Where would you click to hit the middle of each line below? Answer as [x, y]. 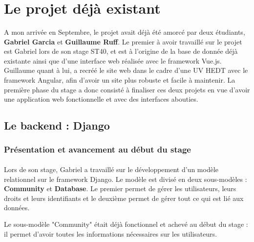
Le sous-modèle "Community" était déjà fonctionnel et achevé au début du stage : [126, 224]
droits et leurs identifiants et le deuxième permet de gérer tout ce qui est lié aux [124, 198]
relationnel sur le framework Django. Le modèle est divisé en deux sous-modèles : [126, 179]
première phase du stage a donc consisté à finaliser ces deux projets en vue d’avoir [127, 89]
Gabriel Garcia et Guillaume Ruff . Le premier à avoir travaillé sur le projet [123, 41]
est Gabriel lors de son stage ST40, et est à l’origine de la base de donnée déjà [121, 51]
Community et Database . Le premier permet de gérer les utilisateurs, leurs [120, 188]
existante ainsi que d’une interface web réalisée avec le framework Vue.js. [113, 60]
